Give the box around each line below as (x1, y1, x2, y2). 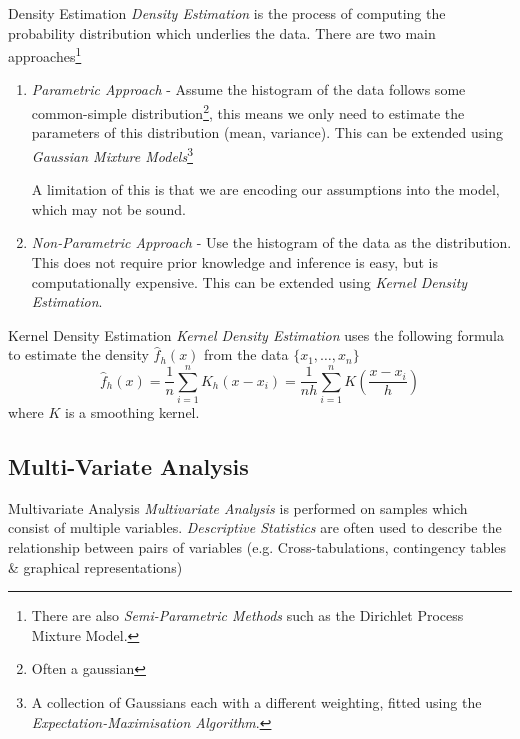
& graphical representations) (8, 556, 183, 577)
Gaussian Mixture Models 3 (31, 142, 193, 166)
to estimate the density (8, 344, 149, 365)
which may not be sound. (31, 198, 186, 219)
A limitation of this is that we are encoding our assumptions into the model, (31, 179, 500, 200)
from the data (204, 344, 289, 365)
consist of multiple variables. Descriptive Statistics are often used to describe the (8, 517, 502, 538)
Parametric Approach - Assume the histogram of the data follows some (31, 79, 466, 100)
